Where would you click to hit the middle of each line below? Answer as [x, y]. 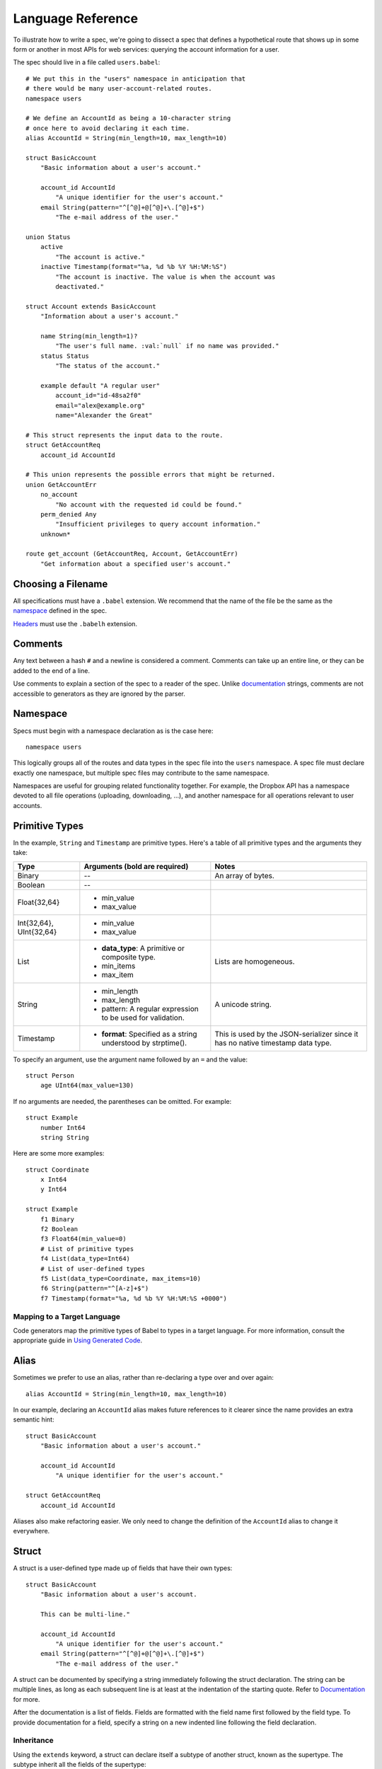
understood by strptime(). [144, 1042]
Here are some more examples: [59, 1153]
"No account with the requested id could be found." [149, 505]
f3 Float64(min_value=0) [83, 1239]
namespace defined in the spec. [60, 611]
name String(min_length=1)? [89, 336]
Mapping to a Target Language [66, 1316]
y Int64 [53, 1189]
